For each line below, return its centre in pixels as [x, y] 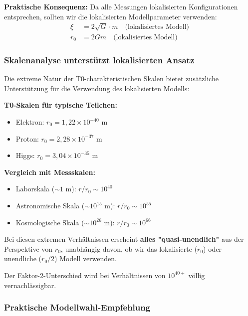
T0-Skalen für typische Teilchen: [61, 105]
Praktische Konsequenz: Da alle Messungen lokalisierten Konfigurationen [121, 6]
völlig [197, 275]
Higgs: [25, 155]
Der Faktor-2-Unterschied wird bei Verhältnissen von [85, 275]
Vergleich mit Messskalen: [50, 172]
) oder [213, 248]
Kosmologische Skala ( [50, 222]
